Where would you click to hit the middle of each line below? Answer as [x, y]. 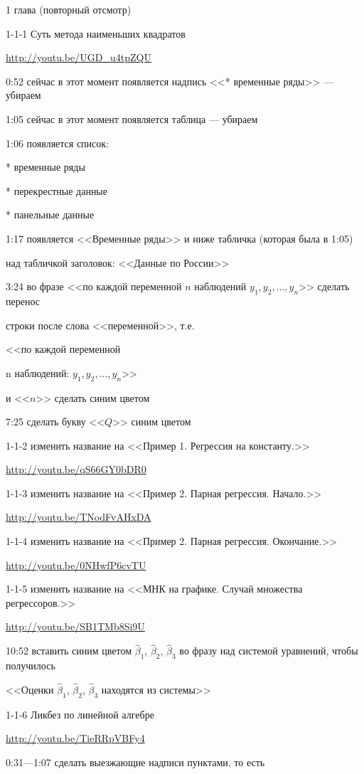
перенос [23, 301]
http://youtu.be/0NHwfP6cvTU [76, 564]
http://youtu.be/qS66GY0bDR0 [76, 469]
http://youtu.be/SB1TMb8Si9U [75, 626]
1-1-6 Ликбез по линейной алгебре [80, 714]
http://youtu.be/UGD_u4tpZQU [79, 57]
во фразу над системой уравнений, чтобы [269, 651]
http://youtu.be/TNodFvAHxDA [79, 517]
